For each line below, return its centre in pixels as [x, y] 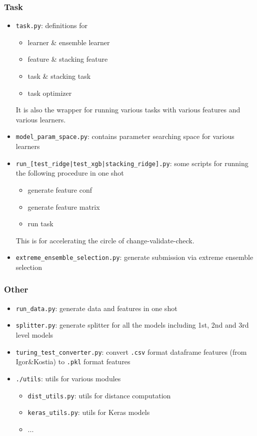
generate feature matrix [64, 206]
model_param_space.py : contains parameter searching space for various [125, 136]
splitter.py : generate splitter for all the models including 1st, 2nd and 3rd [132, 325]
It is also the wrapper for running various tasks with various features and [128, 110]
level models [34, 335]
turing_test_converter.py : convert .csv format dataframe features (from [131, 351]
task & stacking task [59, 76]
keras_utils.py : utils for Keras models [89, 412]
